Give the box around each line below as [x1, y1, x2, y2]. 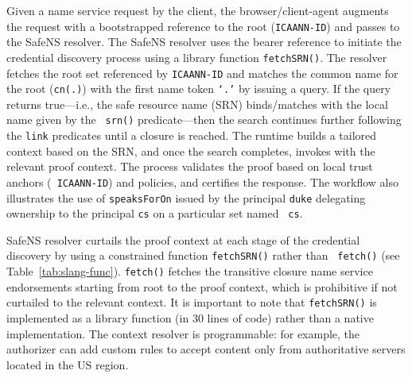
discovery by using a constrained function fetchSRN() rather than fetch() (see [6, 247, 400, 264]
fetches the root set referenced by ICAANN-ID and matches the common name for [6, 64, 398, 81]
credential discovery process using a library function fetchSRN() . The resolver [6, 48, 387, 65]
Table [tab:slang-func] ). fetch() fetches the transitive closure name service [6, 263, 373, 280]
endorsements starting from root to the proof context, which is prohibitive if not [6, 278, 398, 295]
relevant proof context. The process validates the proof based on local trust [6, 158, 373, 175]
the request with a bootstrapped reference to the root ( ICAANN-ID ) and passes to [6, 17, 400, 34]
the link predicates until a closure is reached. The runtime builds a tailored [6, 127, 377, 144]
